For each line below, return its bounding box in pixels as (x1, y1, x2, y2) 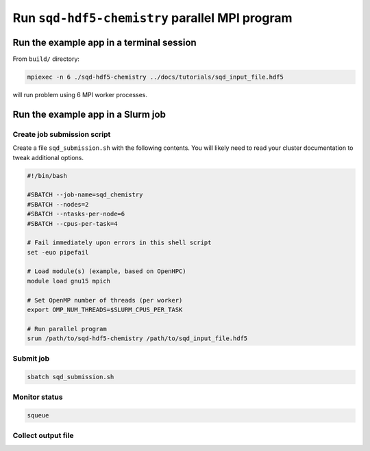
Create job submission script (12, 129, 111, 139)
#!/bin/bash (27, 172, 68, 179)
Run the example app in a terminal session (12, 36, 197, 48)
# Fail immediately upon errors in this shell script (27, 239, 212, 246)
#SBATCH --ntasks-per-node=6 (27, 210, 125, 218)
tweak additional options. (12, 153, 84, 162)
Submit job (12, 353, 50, 363)
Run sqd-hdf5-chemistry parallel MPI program (12, 10, 293, 25)
